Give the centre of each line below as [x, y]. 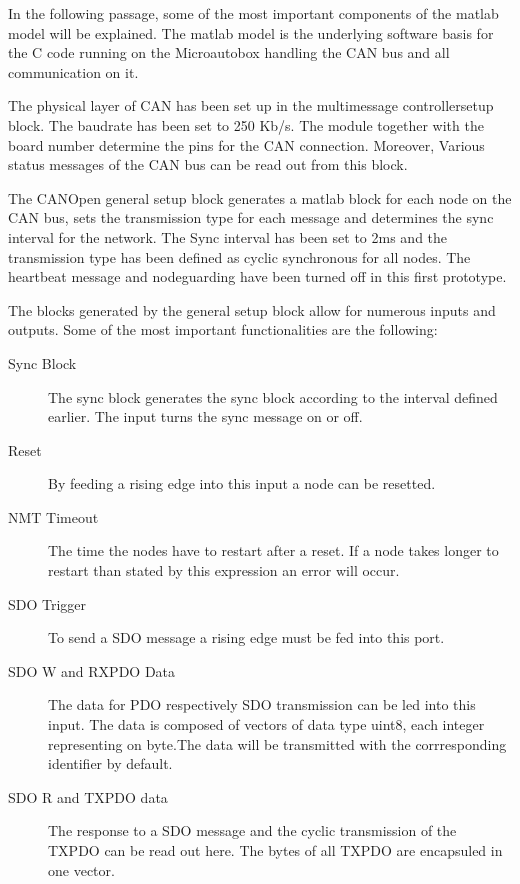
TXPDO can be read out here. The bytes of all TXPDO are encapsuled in [275, 850]
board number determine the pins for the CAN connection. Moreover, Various [246, 144]
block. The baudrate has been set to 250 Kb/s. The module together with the [246, 124]
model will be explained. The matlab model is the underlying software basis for [251, 32]
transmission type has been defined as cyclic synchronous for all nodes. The [239, 256]
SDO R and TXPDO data [88, 796]
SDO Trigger [47, 603]
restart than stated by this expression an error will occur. [224, 570]
